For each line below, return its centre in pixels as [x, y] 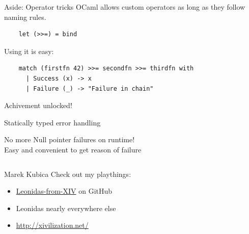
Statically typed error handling [52, 122]
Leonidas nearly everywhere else [66, 208]
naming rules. [25, 17]
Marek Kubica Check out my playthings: [68, 174]
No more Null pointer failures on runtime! [70, 139]
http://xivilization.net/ [52, 225]
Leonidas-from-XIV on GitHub [64, 191]
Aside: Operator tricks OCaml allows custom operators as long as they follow [125, 7]
